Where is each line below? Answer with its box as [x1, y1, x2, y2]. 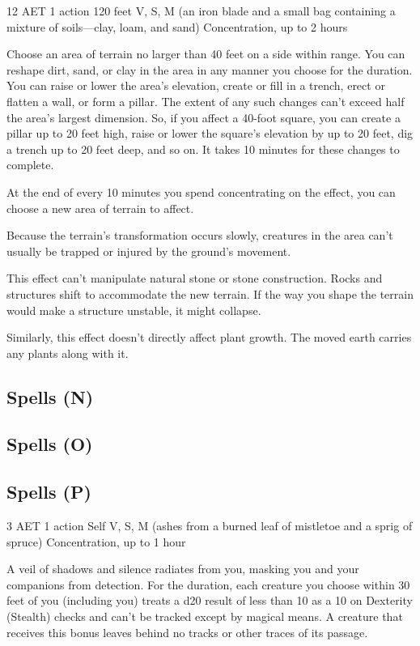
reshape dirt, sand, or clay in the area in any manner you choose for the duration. [6, 61, 413, 78]
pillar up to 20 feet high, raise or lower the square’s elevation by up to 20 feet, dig [6, 125, 414, 142]
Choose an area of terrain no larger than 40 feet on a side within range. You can [6, 45, 405, 62]
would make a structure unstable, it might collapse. [6, 301, 261, 318]
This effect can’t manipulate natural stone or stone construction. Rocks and [6, 270, 383, 287]
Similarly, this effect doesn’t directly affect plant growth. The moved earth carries [6, 329, 412, 346]
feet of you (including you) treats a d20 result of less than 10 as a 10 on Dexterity [6, 592, 413, 609]
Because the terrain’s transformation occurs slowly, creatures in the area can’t [6, 227, 393, 244]
